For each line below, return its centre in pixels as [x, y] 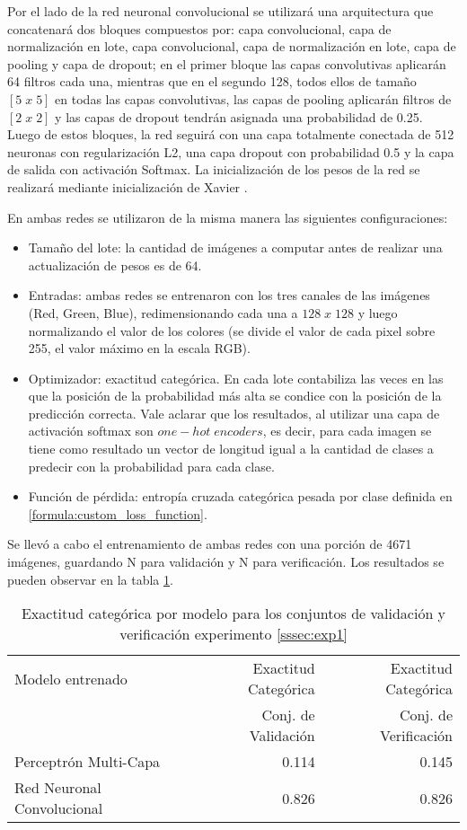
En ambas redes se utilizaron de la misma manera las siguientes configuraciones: [228, 217]
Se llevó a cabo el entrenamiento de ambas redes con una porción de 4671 [210, 544]
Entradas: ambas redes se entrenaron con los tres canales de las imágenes [229, 295]
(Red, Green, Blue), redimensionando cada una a [163, 312]
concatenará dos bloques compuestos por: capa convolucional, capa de [199, 28]
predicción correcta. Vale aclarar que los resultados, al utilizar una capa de [234, 413]
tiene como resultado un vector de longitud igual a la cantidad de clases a [231, 449]
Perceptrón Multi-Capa [88, 762]
